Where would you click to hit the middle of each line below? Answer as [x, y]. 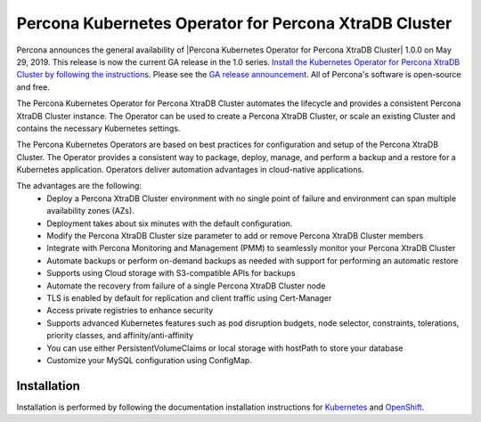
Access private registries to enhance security [130, 311]
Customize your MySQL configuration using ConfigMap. [150, 360]
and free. [33, 87]
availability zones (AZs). [91, 211]
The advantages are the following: [79, 186]
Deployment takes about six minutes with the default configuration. [170, 223]
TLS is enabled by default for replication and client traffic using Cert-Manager [189, 297]
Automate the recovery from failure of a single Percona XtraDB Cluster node [186, 286]
